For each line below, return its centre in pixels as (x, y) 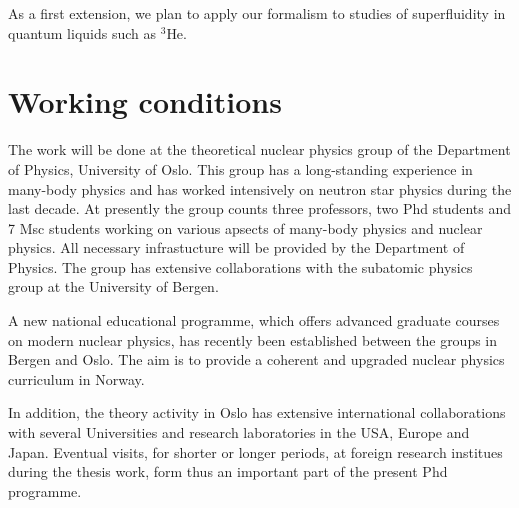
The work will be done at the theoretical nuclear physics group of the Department (259, 149)
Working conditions (145, 101)
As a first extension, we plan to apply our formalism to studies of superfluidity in (257, 13)
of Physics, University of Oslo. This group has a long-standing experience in (240, 168)
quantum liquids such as (82, 32)
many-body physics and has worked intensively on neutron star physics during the (260, 188)
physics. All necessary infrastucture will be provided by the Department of (236, 247)
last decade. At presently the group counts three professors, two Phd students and (260, 208)
